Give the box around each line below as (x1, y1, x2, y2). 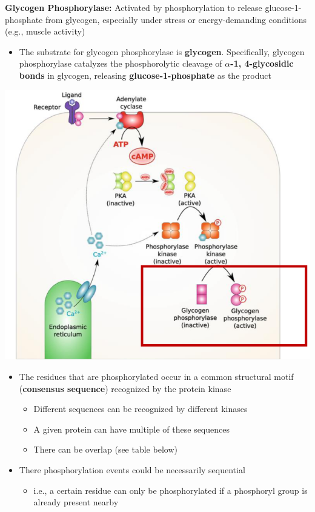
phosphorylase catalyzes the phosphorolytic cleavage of (19, 57, 222, 70)
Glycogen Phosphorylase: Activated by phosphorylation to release (5, 1, 262, 13)
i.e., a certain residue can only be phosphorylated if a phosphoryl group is (33, 484, 308, 496)
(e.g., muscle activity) (5, 25, 85, 38)
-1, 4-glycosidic (230, 57, 294, 70)
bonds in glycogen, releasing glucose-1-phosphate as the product (19, 68, 271, 81)
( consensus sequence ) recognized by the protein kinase (19, 382, 231, 394)
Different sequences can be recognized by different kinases (33, 402, 248, 415)
